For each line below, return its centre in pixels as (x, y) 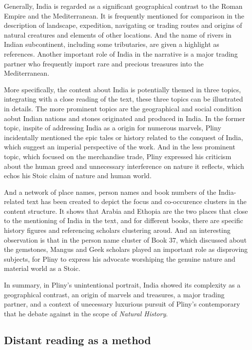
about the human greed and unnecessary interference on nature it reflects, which (124, 166)
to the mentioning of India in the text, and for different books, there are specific (124, 220)
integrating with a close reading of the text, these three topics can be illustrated (124, 99)
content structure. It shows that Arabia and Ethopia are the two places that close (126, 211)
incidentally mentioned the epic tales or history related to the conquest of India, (124, 137)
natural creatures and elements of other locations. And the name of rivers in (118, 34)
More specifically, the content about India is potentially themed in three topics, (123, 89)
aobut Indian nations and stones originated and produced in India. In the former (125, 118)
